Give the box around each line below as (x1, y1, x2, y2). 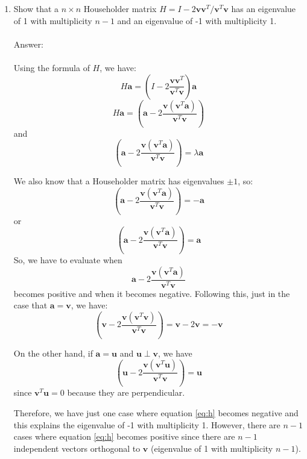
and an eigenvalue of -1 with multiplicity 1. (117, 14, 277, 27)
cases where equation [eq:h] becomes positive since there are (13, 430, 235, 443)
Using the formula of (13, 61, 90, 73)
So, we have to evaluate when (13, 254, 122, 266)
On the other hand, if (13, 346, 93, 359)
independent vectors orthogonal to (13, 442, 141, 454)
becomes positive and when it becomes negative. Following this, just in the (13, 287, 290, 299)
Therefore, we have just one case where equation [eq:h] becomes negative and (13, 406, 299, 419)
